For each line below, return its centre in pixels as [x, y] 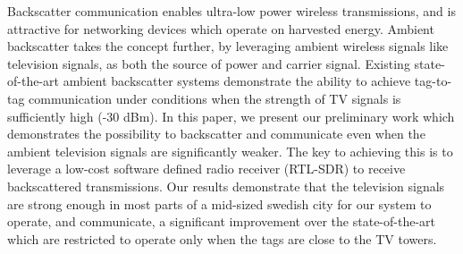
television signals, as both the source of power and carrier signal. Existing [209, 63]
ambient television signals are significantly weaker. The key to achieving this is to [230, 151]
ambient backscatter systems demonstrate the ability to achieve [237, 81]
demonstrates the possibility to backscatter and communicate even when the [216, 134]
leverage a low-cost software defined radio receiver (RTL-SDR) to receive [206, 169]
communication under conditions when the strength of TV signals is [215, 98]
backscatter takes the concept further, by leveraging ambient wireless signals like [228, 46]
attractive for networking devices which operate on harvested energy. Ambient [221, 28]
